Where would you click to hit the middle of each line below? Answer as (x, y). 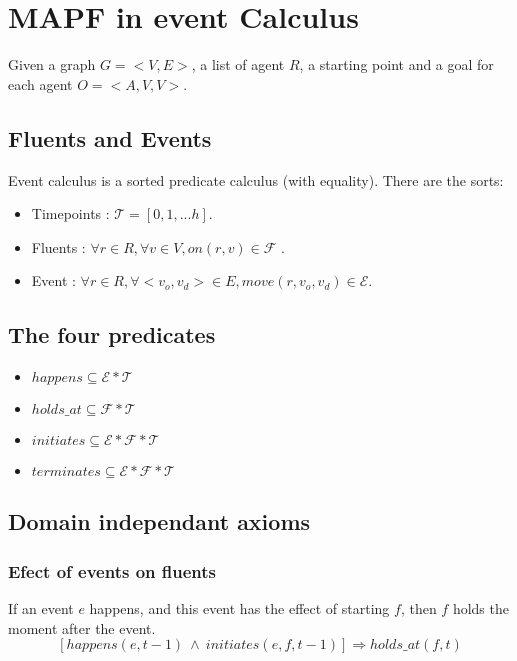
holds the (480, 608)
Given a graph (52, 64)
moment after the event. (82, 627)
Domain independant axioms (159, 521)
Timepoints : (70, 213)
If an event (41, 608)
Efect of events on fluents (112, 570)
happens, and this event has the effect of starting (239, 608)
